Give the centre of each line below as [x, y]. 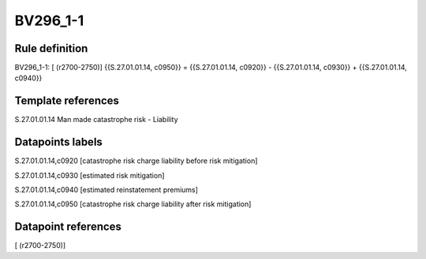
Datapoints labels [58, 142]
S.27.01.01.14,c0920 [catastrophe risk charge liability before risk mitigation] [136, 161]
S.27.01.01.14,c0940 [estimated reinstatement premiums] [106, 190]
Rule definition [51, 48]
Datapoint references [68, 227]
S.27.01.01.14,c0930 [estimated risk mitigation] [90, 175]
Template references [67, 101]
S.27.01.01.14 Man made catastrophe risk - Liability [96, 120]
